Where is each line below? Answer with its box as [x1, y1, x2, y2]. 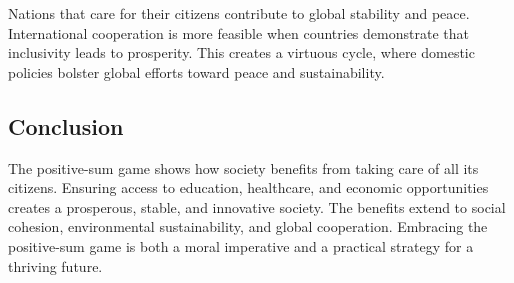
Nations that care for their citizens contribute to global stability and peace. [8, 3, 470, 23]
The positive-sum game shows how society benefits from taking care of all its [8, 157, 479, 178]
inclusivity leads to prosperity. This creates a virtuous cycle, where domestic [8, 42, 475, 63]
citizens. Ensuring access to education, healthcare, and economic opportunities [8, 177, 489, 198]
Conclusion [8, 110, 124, 141]
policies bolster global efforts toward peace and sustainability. [8, 61, 385, 82]
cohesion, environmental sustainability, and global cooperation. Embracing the [8, 216, 488, 237]
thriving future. [8, 255, 103, 276]
